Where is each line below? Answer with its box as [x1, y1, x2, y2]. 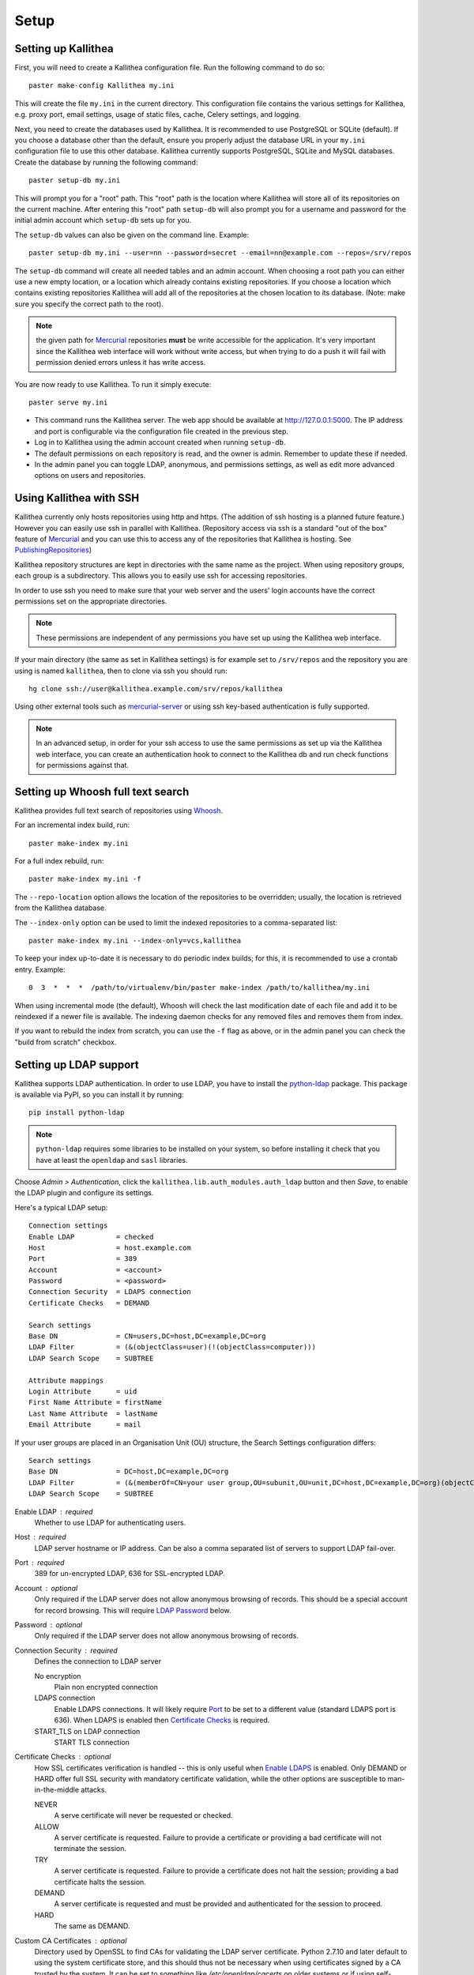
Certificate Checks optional [14, 1752, 111, 1762]
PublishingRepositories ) [14, 545, 92, 555]
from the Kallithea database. [14, 903, 107, 912]
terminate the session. [54, 1844, 126, 1853]
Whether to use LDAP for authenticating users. [34, 1518, 186, 1527]
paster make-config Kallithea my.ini [28, 81, 175, 90]
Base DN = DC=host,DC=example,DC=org [28, 1467, 229, 1477]
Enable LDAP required [14, 1507, 93, 1516]
